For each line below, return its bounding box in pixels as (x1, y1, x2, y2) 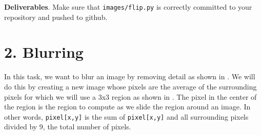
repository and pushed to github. (4, 11, 108, 22)
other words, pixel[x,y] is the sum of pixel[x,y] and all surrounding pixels (4, 111, 249, 122)
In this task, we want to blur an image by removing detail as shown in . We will (4, 71, 255, 82)
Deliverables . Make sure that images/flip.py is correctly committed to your (4, 2, 252, 12)
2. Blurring (4, 41, 84, 62)
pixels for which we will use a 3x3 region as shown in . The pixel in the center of (4, 91, 257, 102)
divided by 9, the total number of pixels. (4, 121, 131, 132)
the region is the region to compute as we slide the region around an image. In (4, 101, 251, 112)
